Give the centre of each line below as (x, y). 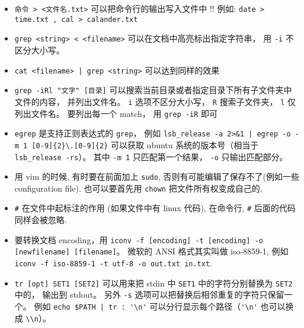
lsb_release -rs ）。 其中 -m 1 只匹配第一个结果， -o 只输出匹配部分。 (151, 156)
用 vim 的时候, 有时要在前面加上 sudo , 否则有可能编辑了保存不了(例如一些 (157, 176)
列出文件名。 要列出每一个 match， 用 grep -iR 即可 (116, 113)
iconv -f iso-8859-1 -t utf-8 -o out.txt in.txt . (113, 263)
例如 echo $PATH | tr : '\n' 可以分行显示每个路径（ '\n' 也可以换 (164, 306)
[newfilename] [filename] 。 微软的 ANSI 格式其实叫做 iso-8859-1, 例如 (151, 251)
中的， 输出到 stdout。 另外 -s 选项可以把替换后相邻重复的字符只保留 (149, 294)
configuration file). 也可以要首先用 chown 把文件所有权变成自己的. (138, 188)
